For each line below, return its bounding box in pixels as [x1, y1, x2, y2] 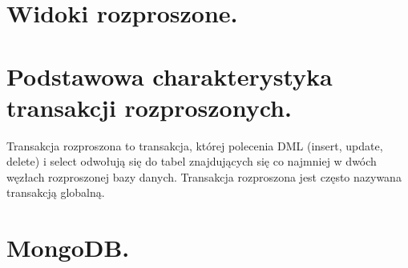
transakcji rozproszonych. [6, 90, 292, 123]
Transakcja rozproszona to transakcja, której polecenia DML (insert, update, [6, 137, 383, 154]
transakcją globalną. [6, 184, 105, 201]
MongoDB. [6, 231, 130, 264]
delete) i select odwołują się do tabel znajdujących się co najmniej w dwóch [6, 153, 377, 170]
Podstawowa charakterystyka [6, 59, 333, 92]
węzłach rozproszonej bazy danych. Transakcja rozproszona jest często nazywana [6, 168, 402, 185]
